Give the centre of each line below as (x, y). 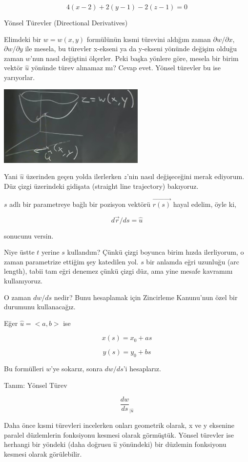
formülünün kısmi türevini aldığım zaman (149, 39)
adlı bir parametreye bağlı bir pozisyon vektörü (80, 204)
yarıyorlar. (20, 77)
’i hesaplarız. (142, 369)
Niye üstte (19, 252)
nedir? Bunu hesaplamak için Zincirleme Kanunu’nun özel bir (146, 297)
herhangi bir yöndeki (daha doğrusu (58, 444)
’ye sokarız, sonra (77, 369)
